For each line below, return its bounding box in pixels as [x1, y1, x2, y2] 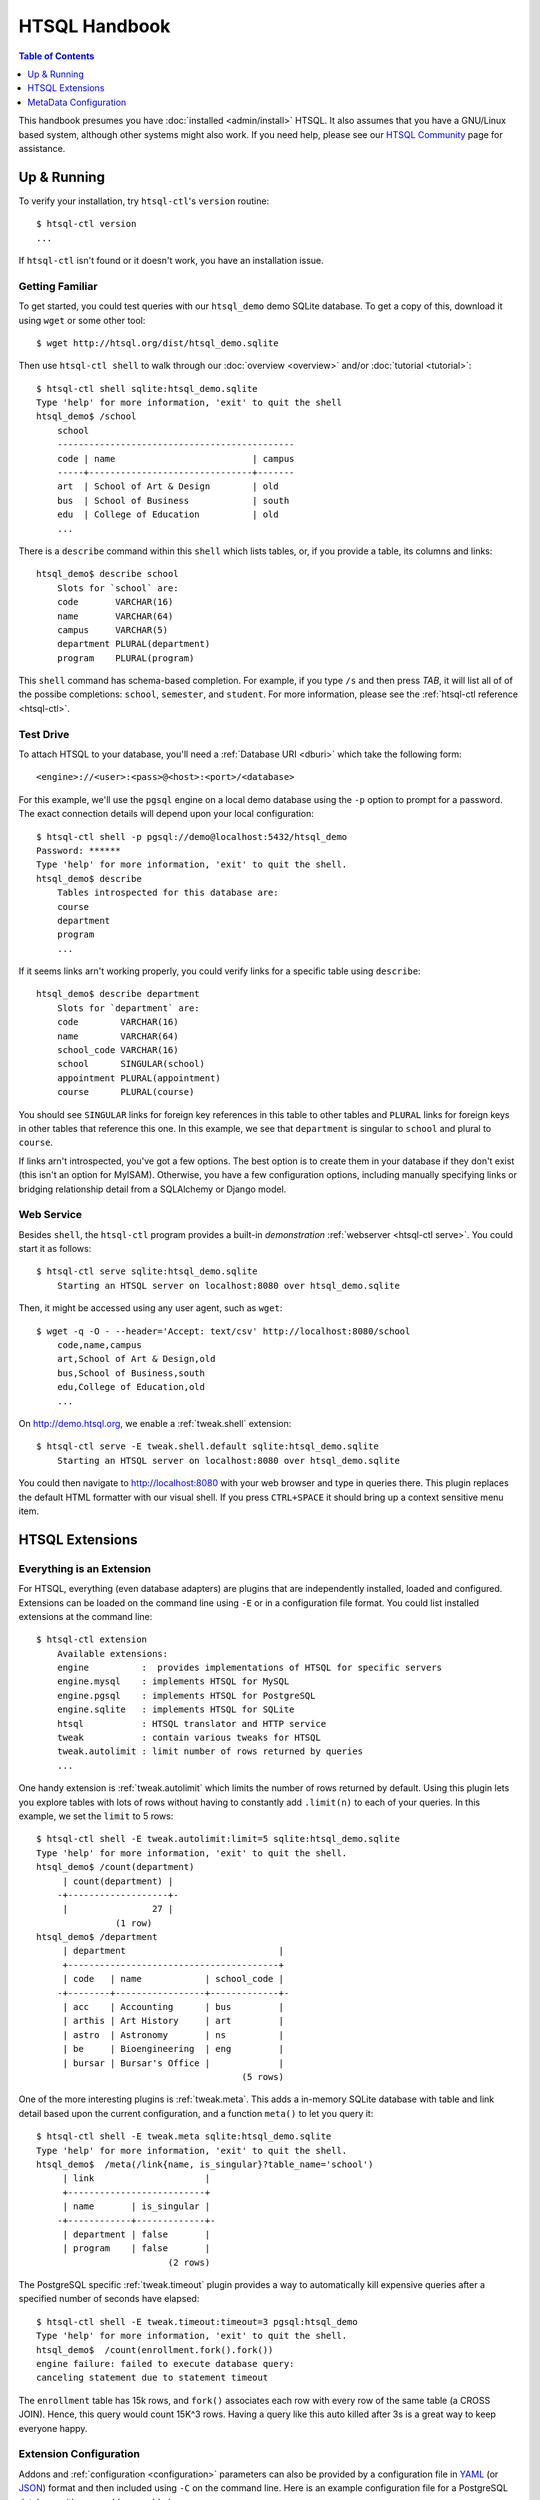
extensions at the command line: [18, 1610, 153, 1622]
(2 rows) [167, 2256, 211, 2268]
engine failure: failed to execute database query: [36, 2358, 295, 2370]
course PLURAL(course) [56, 1086, 195, 1098]
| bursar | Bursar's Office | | [62, 2057, 285, 2069]
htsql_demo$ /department [36, 1931, 158, 1943]
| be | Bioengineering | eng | [62, 2043, 285, 2055]
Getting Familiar [18, 279, 98, 293]
